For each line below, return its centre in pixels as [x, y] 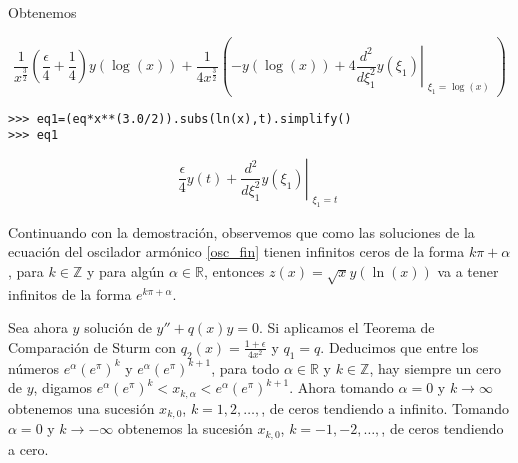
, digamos [62, 387]
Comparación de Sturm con [92, 346]
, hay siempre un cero [435, 367]
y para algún [125, 270]
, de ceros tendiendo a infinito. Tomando [385, 407]
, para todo [245, 367]
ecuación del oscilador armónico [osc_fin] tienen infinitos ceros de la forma [236, 251]
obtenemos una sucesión [81, 407]
